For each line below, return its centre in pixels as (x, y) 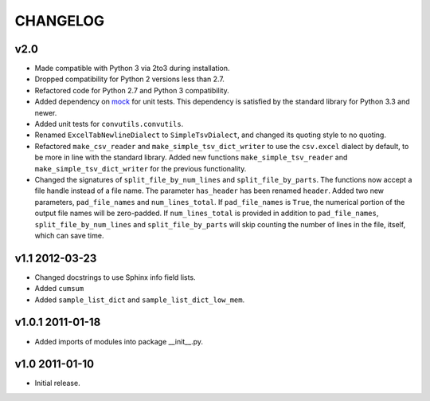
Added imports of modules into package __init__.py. (119, 341)
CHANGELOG (60, 21)
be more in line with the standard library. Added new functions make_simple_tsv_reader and (191, 157)
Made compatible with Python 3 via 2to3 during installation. (132, 69)
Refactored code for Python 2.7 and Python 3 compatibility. (132, 90)
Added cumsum (59, 289)
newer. (46, 112)
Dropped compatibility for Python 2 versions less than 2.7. (129, 79)
